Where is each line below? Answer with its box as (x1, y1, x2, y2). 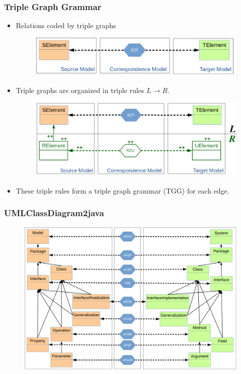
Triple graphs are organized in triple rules (16, 85, 144, 96)
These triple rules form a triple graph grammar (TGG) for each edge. (16, 185, 229, 196)
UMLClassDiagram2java (4, 207, 104, 219)
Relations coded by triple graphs (16, 20, 116, 31)
